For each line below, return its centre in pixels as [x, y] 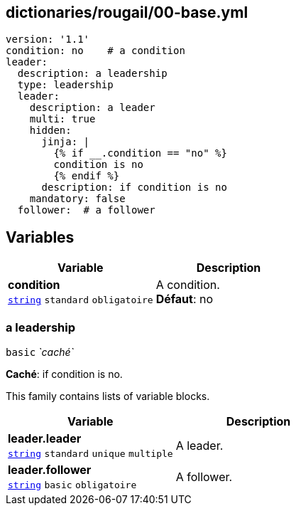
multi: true [62, 119]
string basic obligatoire [72, 485]
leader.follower [50, 470]
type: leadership [65, 85]
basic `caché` [40, 352]
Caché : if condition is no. [64, 374]
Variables [40, 237]
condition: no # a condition [95, 51]
